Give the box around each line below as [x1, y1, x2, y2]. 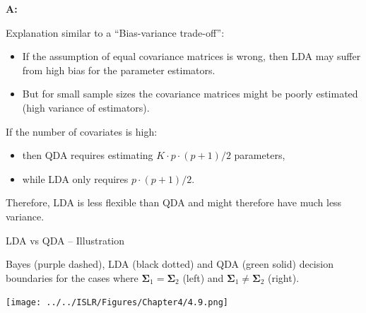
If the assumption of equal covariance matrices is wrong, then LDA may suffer [22, 49, 361, 64]
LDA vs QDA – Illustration [6, 232, 124, 247]
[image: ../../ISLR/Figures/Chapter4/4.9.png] [6, 297, 228, 308]
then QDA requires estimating [22, 148, 153, 163]
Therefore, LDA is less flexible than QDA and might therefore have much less [6, 195, 342, 210]
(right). [268, 270, 300, 285]
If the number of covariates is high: [6, 124, 158, 138]
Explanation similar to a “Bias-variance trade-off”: [6, 25, 225, 40]
